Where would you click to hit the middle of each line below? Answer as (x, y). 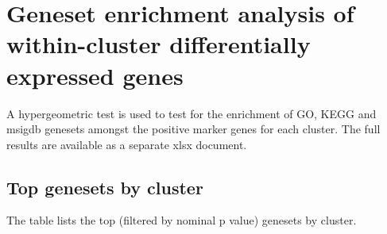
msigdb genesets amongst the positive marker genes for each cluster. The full (193, 129)
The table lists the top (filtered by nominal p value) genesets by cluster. (182, 220)
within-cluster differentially (159, 44)
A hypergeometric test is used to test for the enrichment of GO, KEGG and (192, 113)
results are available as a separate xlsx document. (127, 144)
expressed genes (95, 75)
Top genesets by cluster (105, 187)
